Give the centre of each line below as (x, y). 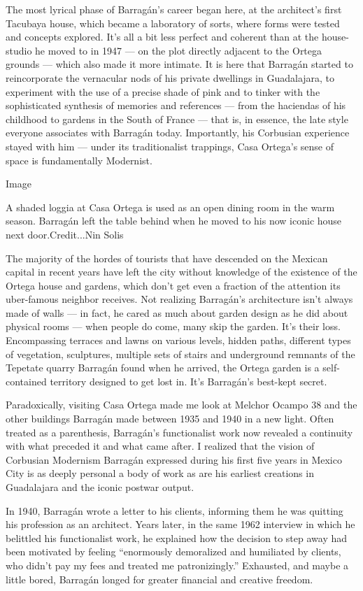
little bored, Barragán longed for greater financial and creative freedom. (159, 579)
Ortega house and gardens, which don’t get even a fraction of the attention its (173, 285)
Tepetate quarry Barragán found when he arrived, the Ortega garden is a (163, 368)
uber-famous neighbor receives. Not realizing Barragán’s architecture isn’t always (179, 299)
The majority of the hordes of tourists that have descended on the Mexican (167, 258)
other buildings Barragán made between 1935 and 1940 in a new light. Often (170, 419)
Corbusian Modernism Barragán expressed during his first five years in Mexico (174, 459)
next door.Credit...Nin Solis (65, 234)
